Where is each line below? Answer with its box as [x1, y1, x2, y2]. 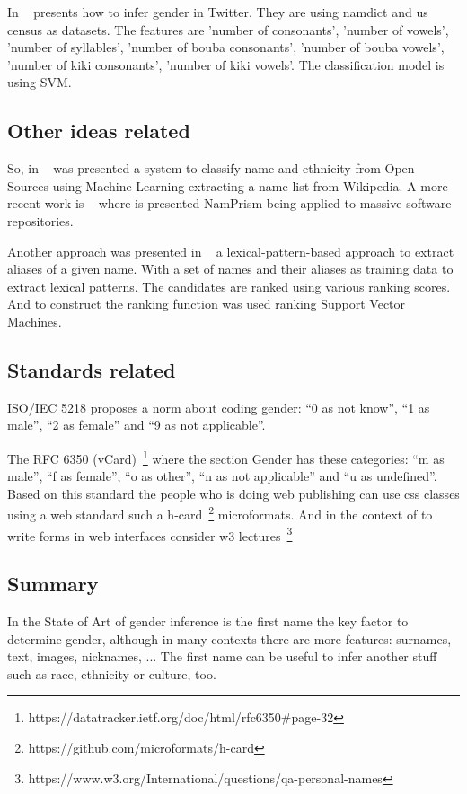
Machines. [7, 311, 62, 330]
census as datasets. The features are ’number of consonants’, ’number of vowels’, [7, 20, 449, 39]
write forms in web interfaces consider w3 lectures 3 [7, 523, 293, 545]
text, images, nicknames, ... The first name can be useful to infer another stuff [7, 647, 437, 666]
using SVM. [7, 73, 72, 92]
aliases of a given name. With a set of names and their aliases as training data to [7, 259, 454, 278]
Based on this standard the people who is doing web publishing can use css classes [7, 484, 460, 502]
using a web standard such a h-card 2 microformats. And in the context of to [7, 502, 433, 523]
